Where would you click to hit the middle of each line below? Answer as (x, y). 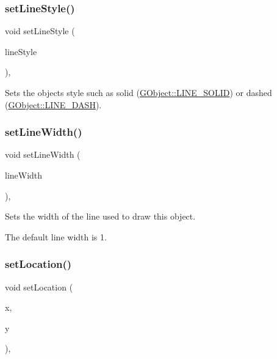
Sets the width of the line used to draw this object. (100, 216)
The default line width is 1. (56, 236)
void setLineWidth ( (43, 154)
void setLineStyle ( (40, 31)
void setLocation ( (39, 287)
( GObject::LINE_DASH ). (53, 104)
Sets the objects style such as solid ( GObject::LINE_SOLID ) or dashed (138, 92)
